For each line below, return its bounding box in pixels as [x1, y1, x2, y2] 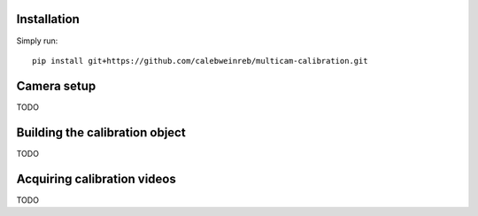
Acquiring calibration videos [16, 171, 177, 186]
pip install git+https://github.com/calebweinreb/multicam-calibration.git [32, 56, 368, 66]
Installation [16, 12, 80, 27]
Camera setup [16, 78, 96, 93]
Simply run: [16, 35, 58, 46]
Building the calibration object [16, 125, 186, 140]
